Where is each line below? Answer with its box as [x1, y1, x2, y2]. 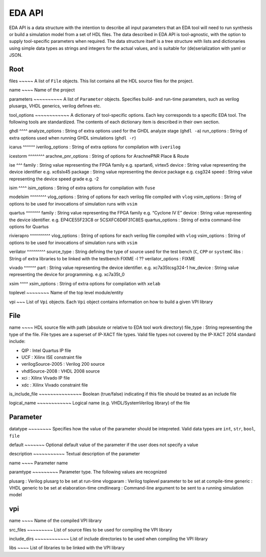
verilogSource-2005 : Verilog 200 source [21, 361, 105, 367]
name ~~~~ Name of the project [9, 87, 75, 93]
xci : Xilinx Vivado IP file [21, 375, 70, 381]
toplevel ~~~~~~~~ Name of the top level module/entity [9, 290, 124, 296]
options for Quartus [9, 224, 49, 230]
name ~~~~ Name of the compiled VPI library [9, 518, 102, 523]
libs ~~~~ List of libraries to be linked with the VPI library [9, 545, 125, 551]
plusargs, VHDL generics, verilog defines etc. [9, 103, 101, 109]
